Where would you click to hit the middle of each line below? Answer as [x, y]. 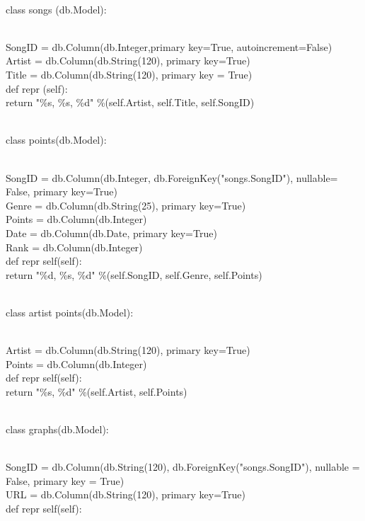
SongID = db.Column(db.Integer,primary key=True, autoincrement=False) [169, 46]
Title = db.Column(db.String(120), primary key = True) [129, 74]
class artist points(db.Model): [70, 312]
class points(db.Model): [56, 140]
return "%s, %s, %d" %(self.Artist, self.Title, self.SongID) [130, 102]
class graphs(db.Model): [57, 429]
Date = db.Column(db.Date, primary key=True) [111, 233]
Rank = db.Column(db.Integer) [74, 247]
